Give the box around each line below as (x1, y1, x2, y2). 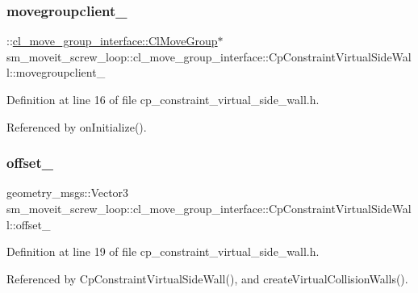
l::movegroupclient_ (6, 64, 106, 81)
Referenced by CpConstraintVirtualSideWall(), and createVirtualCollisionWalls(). (6, 270, 408, 287)
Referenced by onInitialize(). (6, 118, 147, 135)
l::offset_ (6, 216, 51, 232)
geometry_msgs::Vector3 (6, 184, 129, 201)
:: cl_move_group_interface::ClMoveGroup (6, 32, 218, 49)
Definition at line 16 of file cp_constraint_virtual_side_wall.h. (6, 91, 320, 107)
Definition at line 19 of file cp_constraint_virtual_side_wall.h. (6, 243, 320, 260)
